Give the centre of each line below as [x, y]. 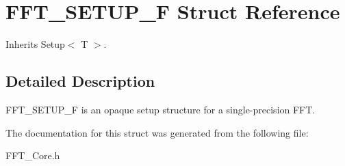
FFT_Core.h [33, 155]
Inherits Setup [35, 44]
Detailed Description [80, 81]
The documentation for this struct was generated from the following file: [157, 132]
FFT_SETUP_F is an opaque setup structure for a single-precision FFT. [161, 109]
